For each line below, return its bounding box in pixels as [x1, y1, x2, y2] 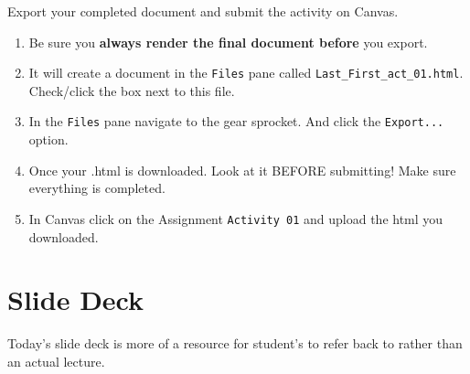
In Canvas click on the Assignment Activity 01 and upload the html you [28, 208, 443, 228]
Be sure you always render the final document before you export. [28, 32, 428, 51]
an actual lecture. [7, 351, 105, 370]
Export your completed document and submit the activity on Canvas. [7, 2, 399, 20]
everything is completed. [28, 178, 166, 198]
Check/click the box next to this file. [28, 80, 235, 100]
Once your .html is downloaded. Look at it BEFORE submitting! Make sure [28, 160, 456, 179]
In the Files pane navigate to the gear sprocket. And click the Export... [28, 112, 444, 131]
